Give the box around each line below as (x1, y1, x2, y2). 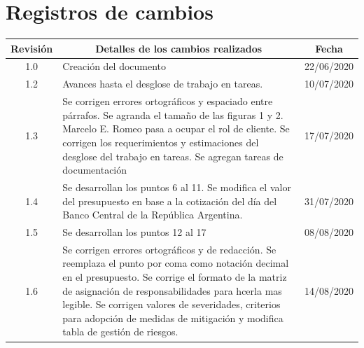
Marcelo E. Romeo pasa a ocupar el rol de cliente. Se (62, 121, 290, 136)
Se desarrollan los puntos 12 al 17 (62, 225, 206, 239)
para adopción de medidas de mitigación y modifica (62, 310, 283, 325)
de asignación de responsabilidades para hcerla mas (62, 283, 282, 298)
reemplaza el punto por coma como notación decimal (62, 256, 289, 270)
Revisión (10, 41, 53, 55)
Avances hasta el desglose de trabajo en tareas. (62, 76, 263, 91)
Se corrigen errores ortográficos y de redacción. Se (62, 242, 276, 256)
